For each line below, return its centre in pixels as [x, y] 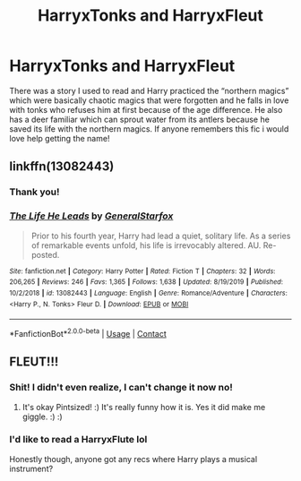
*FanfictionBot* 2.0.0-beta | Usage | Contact [88, 333]
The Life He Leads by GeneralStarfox [91, 216]
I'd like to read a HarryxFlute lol [78, 440]
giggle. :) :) [42, 417]
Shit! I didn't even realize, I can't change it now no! [121, 388]
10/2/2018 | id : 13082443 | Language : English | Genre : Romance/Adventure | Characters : [149, 293]
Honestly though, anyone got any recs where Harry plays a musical [133, 459]
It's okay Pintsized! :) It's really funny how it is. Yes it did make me [144, 407]
